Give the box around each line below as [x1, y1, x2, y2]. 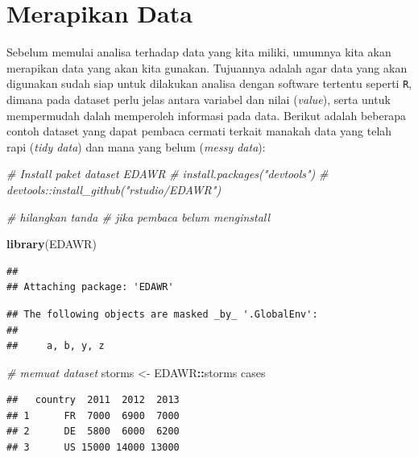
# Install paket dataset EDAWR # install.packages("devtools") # [6, 165, 329, 182]
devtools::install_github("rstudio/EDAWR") [6, 181, 221, 197]
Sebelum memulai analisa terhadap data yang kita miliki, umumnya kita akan [6, 44, 391, 60]
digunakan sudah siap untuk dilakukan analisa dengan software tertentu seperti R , [6, 75, 412, 92]
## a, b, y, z [6, 340, 105, 352]
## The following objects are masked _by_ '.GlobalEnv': [6, 308, 318, 320]
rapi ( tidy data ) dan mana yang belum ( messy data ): [6, 138, 266, 155]
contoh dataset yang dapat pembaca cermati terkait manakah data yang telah [6, 123, 392, 139]
